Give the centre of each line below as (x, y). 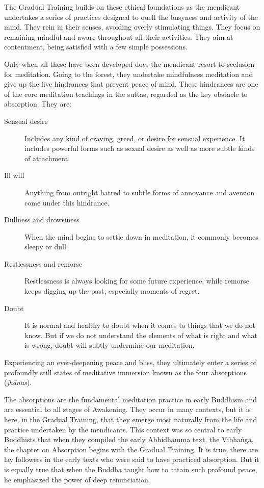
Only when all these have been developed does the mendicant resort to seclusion (129, 63)
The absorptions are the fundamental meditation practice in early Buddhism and (131, 399)
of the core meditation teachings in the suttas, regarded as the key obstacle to (126, 94)
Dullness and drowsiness (42, 220)
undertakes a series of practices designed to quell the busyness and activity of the (131, 17)
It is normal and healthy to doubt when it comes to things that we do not (140, 325)
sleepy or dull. (46, 247)
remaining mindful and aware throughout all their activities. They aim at (119, 36)
